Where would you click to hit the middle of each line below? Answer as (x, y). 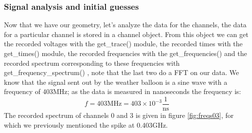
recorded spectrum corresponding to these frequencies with (92, 63)
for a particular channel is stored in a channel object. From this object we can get (126, 34)
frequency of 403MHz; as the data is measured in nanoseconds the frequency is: (123, 91)
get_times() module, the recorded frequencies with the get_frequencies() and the (126, 53)
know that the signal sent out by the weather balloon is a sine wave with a (116, 82)
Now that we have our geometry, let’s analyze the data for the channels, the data (125, 25)
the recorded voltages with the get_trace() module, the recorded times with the (123, 44)
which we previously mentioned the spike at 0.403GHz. (86, 124)
